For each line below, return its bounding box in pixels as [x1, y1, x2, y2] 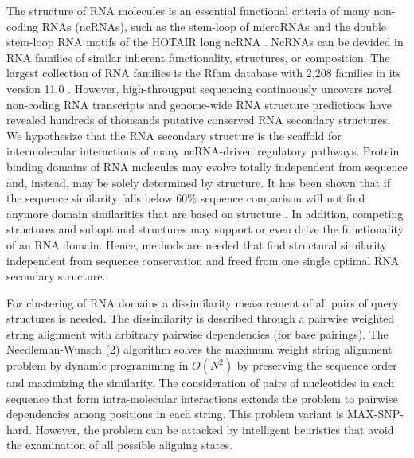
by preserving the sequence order [236, 357, 397, 374]
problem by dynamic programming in [6, 357, 189, 374]
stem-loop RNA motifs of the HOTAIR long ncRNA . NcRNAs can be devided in [6, 33, 404, 50]
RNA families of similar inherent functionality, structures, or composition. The [6, 49, 390, 65]
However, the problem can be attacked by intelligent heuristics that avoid [35, 421, 394, 437]
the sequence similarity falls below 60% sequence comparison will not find [6, 190, 365, 206]
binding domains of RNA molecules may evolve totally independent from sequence [6, 158, 408, 174]
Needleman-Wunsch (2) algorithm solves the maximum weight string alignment [6, 341, 393, 358]
